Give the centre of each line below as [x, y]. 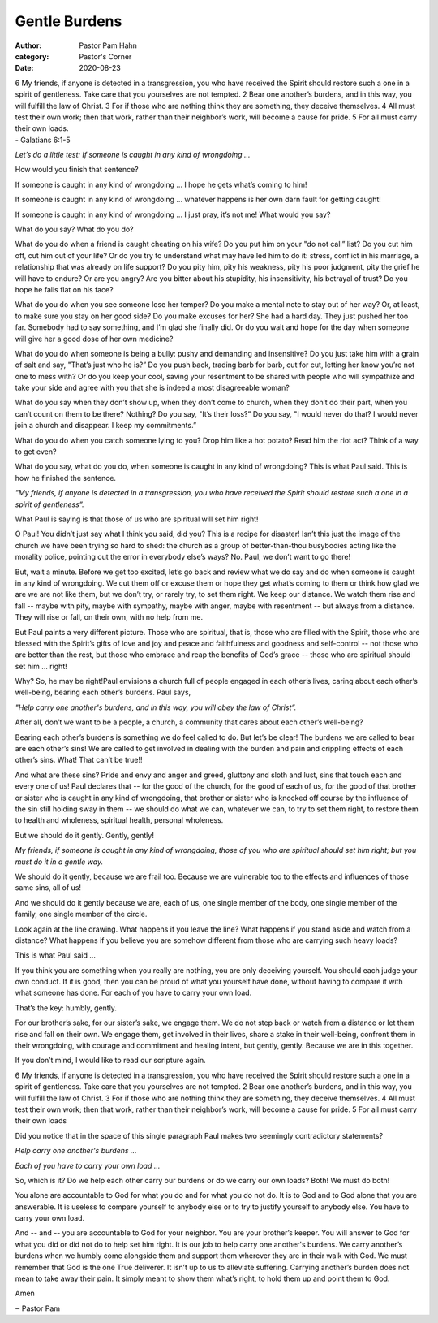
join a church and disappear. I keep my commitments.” [106, 426]
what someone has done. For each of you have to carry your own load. [133, 993]
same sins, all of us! [48, 888]
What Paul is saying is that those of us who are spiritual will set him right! [137, 519]
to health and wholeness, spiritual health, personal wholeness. [119, 820]
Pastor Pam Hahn [108, 45]
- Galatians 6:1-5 [43, 140]
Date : [24, 68]
